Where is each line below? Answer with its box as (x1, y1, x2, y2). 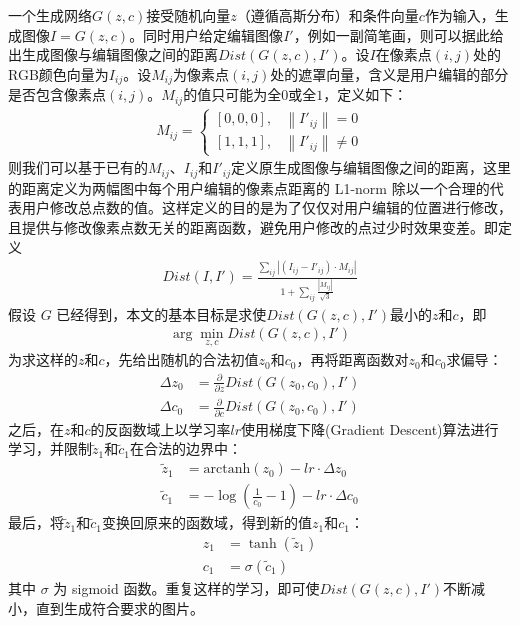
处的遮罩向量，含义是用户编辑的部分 (270, 63, 509, 84)
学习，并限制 (8, 438, 92, 459)
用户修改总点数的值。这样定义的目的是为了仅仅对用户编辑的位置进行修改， (21, 197, 512, 218)
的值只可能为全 (183, 84, 282, 105)
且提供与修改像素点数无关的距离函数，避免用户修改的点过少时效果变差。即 (8, 216, 498, 237)
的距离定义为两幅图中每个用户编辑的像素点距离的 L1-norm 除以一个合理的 (8, 177, 490, 198)
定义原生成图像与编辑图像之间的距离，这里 (230, 157, 511, 178)
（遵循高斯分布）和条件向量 (236, 5, 419, 25)
